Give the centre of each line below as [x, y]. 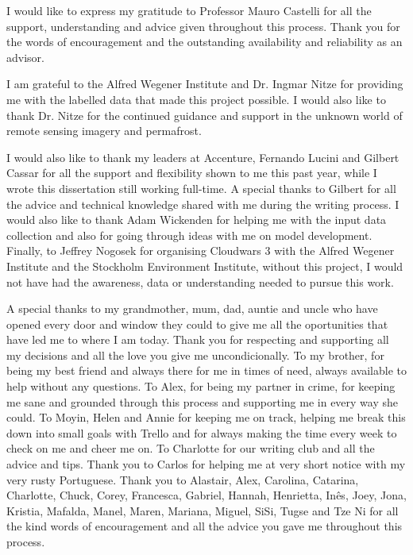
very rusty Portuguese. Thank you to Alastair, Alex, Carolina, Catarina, [183, 479]
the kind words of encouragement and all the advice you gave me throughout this [205, 526]
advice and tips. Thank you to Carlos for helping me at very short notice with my [206, 464]
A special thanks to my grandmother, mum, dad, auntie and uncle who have [192, 308]
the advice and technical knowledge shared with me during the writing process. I [203, 204]
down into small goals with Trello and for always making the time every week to [202, 432]
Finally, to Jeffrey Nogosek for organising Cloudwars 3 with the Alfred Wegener [201, 251]
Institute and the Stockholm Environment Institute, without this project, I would [205, 266]
